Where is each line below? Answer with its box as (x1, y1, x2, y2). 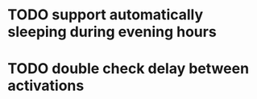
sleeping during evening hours (7, 23, 217, 41)
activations (7, 76, 85, 95)
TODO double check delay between (7, 60, 250, 78)
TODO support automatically (7, 6, 204, 24)
